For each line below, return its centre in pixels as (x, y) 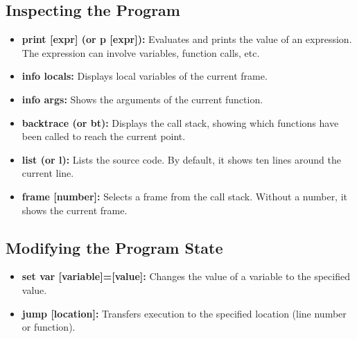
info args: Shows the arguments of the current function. (142, 99)
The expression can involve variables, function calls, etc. (141, 52)
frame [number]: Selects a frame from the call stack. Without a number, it (185, 196)
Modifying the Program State (114, 247)
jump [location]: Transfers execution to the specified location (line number (184, 313)
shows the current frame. (75, 210)
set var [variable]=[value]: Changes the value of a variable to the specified (186, 276)
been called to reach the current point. (104, 136)
